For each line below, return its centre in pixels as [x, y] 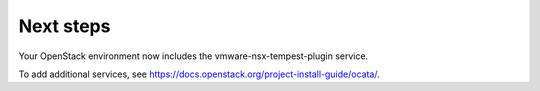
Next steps [64, 26]
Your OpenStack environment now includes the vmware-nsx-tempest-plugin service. [193, 56]
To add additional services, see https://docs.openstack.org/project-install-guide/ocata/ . [199, 74]
